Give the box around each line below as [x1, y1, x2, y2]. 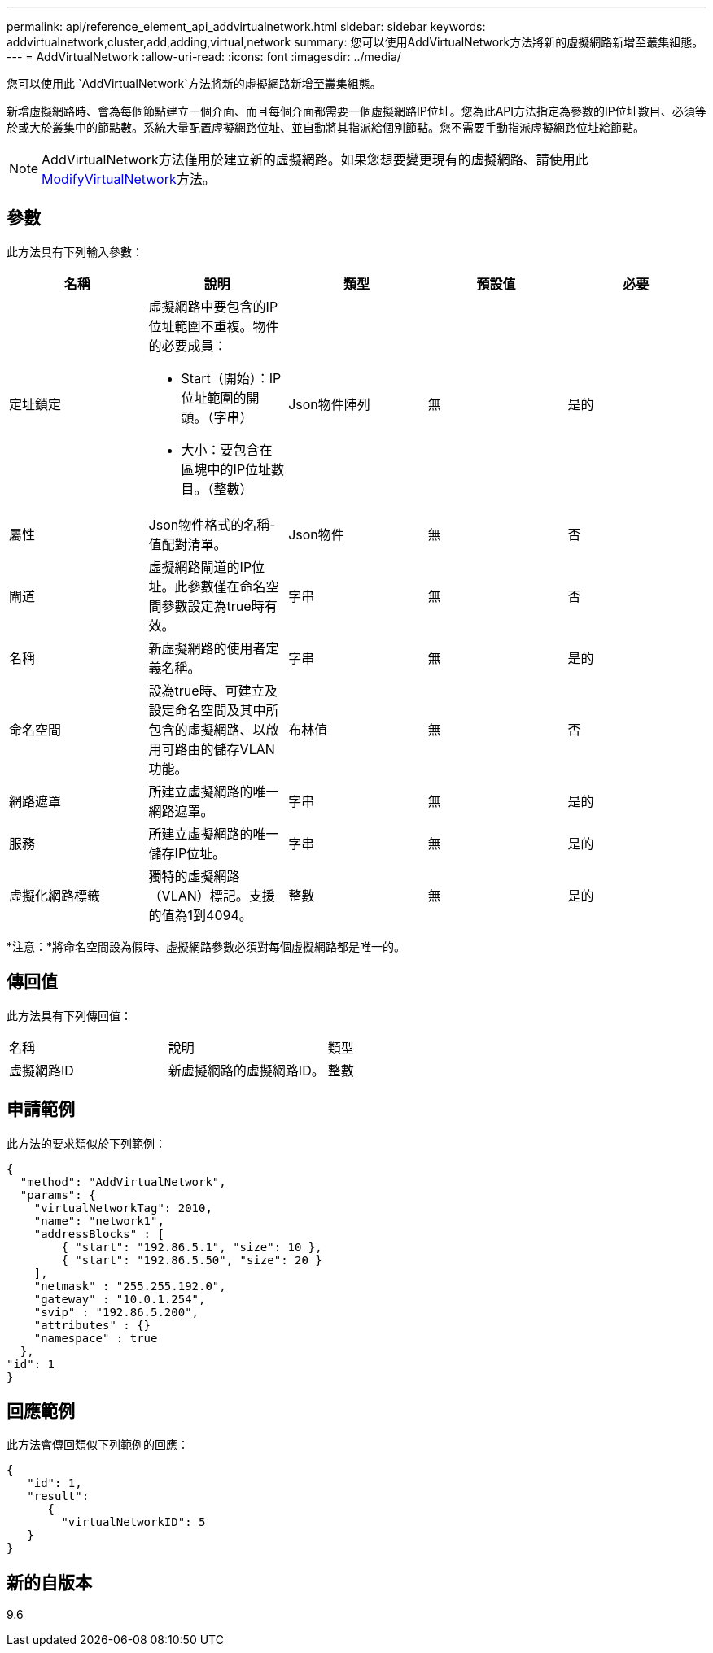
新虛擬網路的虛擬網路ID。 [168, 1062, 325, 1079]
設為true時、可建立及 [148, 682, 278, 699]
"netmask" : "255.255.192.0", [33, 1279, 226, 1293]
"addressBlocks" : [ [33, 1227, 164, 1241]
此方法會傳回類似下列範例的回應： [7, 1437, 189, 1452]
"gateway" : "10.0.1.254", [33, 1292, 206, 1306]
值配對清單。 [148, 535, 227, 552]
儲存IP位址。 [148, 844, 226, 861]
